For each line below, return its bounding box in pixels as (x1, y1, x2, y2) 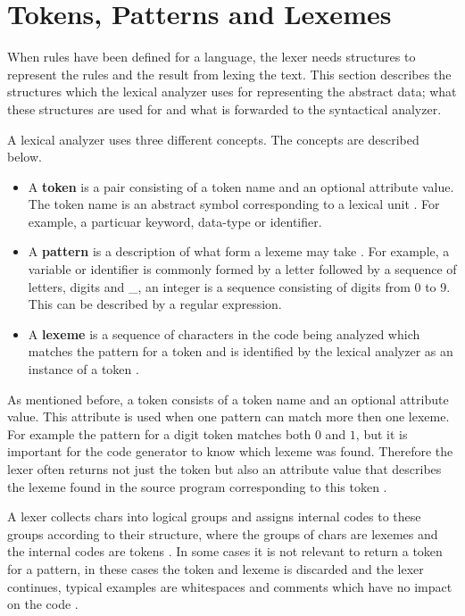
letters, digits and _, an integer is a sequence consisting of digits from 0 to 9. (28, 277, 451, 296)
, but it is (355, 424, 408, 443)
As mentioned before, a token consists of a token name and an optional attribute (7, 389, 449, 408)
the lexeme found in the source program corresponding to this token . (7, 477, 387, 495)
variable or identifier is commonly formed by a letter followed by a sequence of (28, 260, 457, 279)
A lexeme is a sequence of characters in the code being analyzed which (28, 324, 420, 343)
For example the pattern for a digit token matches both (7, 424, 311, 443)
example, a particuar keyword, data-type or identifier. (28, 212, 322, 230)
